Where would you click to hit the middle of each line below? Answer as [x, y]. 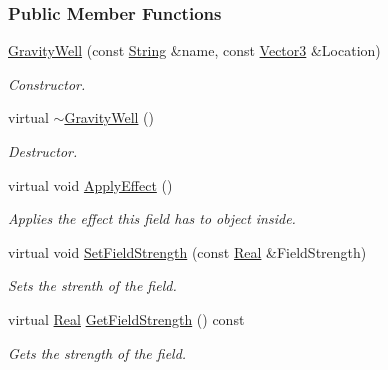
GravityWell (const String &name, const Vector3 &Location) [194, 50]
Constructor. [47, 83]
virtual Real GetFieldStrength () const [126, 318]
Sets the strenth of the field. [92, 285]
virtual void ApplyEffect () [90, 184]
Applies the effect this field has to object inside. [152, 218]
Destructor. [43, 151]
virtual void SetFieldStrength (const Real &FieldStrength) [187, 251]
